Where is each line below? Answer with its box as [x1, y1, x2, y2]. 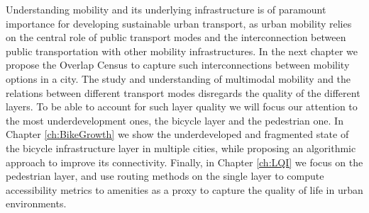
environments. [6, 196, 67, 211]
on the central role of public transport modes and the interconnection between [6, 30, 346, 45]
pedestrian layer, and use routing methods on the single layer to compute [6, 168, 324, 183]
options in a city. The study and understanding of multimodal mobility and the [6, 71, 351, 86]
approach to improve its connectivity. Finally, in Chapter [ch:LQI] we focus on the [6, 154, 363, 169]
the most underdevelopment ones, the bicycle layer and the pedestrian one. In [6, 113, 343, 127]
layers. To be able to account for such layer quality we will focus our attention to [6, 99, 358, 114]
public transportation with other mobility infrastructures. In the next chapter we [6, 43, 358, 58]
